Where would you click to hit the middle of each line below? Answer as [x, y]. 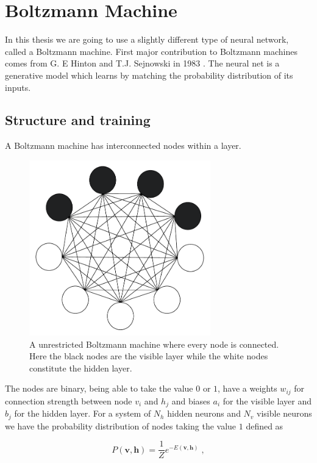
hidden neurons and [204, 413]
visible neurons [284, 413]
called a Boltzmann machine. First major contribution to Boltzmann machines [151, 51]
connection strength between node [69, 400]
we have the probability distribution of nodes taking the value [121, 425]
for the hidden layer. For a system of [83, 413]
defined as [265, 425]
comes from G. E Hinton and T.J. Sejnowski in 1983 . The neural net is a [142, 63]
